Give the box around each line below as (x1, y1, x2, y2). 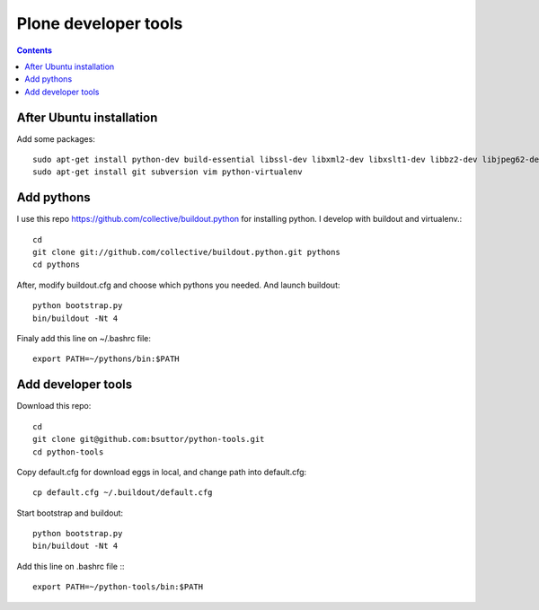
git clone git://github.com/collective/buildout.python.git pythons (32, 247, 340, 258)
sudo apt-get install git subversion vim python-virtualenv (32, 167, 303, 177)
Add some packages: (16, 133, 96, 144)
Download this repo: (16, 401, 92, 411)
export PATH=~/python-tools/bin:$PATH (32, 582, 204, 592)
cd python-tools (32, 446, 104, 457)
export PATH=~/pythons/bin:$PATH (32, 354, 180, 364)
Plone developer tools (16, 13, 183, 33)
